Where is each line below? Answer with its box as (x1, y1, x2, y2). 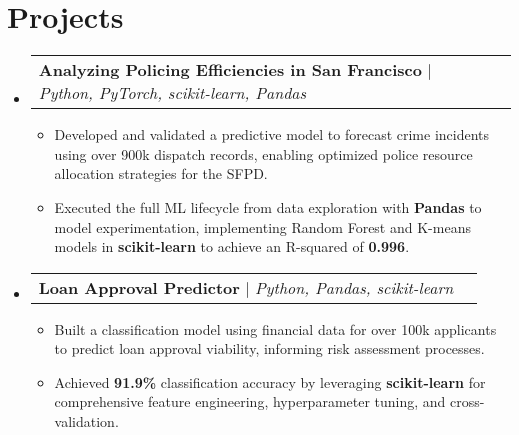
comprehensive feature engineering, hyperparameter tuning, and (54, 391, 446, 412)
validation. (54, 411, 119, 432)
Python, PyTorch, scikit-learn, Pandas (38, 81, 307, 105)
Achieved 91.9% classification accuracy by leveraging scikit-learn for (54, 371, 486, 392)
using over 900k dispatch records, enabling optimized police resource (54, 143, 473, 164)
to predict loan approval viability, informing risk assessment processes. (54, 338, 485, 359)
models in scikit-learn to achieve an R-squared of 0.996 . (54, 236, 410, 257)
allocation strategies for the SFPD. (54, 163, 268, 184)
